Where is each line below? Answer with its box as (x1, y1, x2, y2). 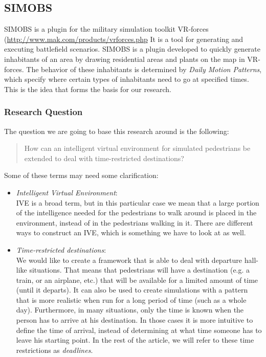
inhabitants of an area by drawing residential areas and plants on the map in (4, 53, 245, 64)
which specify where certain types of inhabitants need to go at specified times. (4, 74, 249, 84)
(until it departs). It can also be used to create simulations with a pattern (16, 284, 248, 295)
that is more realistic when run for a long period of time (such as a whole (16, 294, 247, 305)
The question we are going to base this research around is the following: (4, 125, 229, 136)
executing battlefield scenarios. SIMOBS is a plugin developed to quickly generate (4, 43, 261, 54)
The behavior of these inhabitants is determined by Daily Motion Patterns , (26, 63, 262, 74)
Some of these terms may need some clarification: (4, 170, 159, 181)
